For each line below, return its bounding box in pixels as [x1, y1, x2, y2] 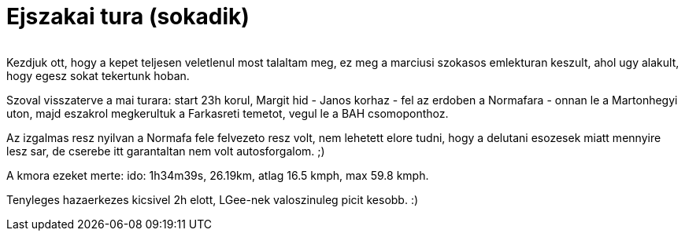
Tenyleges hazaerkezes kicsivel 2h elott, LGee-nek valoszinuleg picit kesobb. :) [6, 192, 419, 206]
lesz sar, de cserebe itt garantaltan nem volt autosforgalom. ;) [6, 144, 325, 158]
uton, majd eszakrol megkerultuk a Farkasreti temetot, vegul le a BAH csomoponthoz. [6, 106, 449, 120]
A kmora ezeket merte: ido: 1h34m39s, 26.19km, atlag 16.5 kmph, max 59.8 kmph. [6, 168, 429, 182]
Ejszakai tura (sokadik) [6, 3, 250, 30]
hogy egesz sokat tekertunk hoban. [6, 68, 190, 82]
